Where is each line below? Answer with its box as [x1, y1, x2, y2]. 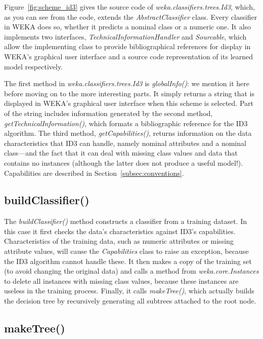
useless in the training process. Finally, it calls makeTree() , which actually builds [4, 285, 254, 296]
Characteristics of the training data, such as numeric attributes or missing [4, 236, 234, 246]
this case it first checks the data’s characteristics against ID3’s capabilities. [4, 225, 236, 236]
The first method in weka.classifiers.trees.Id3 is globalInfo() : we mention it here [4, 78, 249, 89]
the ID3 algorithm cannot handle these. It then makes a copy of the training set [4, 255, 252, 266]
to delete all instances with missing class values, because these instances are [4, 275, 239, 286]
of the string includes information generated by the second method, [4, 107, 213, 118]
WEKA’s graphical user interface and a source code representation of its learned [4, 51, 253, 61]
